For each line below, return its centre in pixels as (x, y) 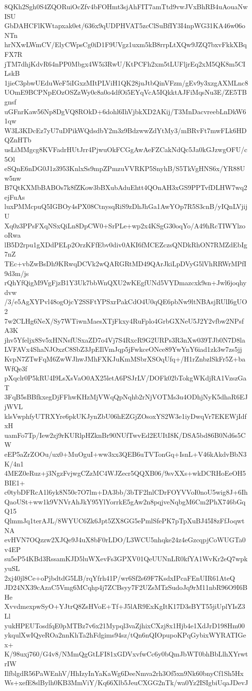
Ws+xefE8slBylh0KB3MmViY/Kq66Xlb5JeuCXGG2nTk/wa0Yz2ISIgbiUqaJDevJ (126, 682)
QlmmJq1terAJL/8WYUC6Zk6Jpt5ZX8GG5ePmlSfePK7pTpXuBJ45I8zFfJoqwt (125, 521)
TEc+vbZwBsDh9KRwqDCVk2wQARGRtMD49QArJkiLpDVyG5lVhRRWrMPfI (126, 264)
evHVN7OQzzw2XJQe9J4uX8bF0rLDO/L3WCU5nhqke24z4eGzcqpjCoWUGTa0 (125, 540)
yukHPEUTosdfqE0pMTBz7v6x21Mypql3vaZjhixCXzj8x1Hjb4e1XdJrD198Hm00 (125, 625)
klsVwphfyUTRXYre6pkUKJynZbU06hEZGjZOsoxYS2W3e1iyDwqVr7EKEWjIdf (126, 416)
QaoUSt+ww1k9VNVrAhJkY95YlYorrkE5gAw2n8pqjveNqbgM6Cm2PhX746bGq (125, 501)
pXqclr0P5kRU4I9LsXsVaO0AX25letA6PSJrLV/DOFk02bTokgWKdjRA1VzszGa (126, 378)
